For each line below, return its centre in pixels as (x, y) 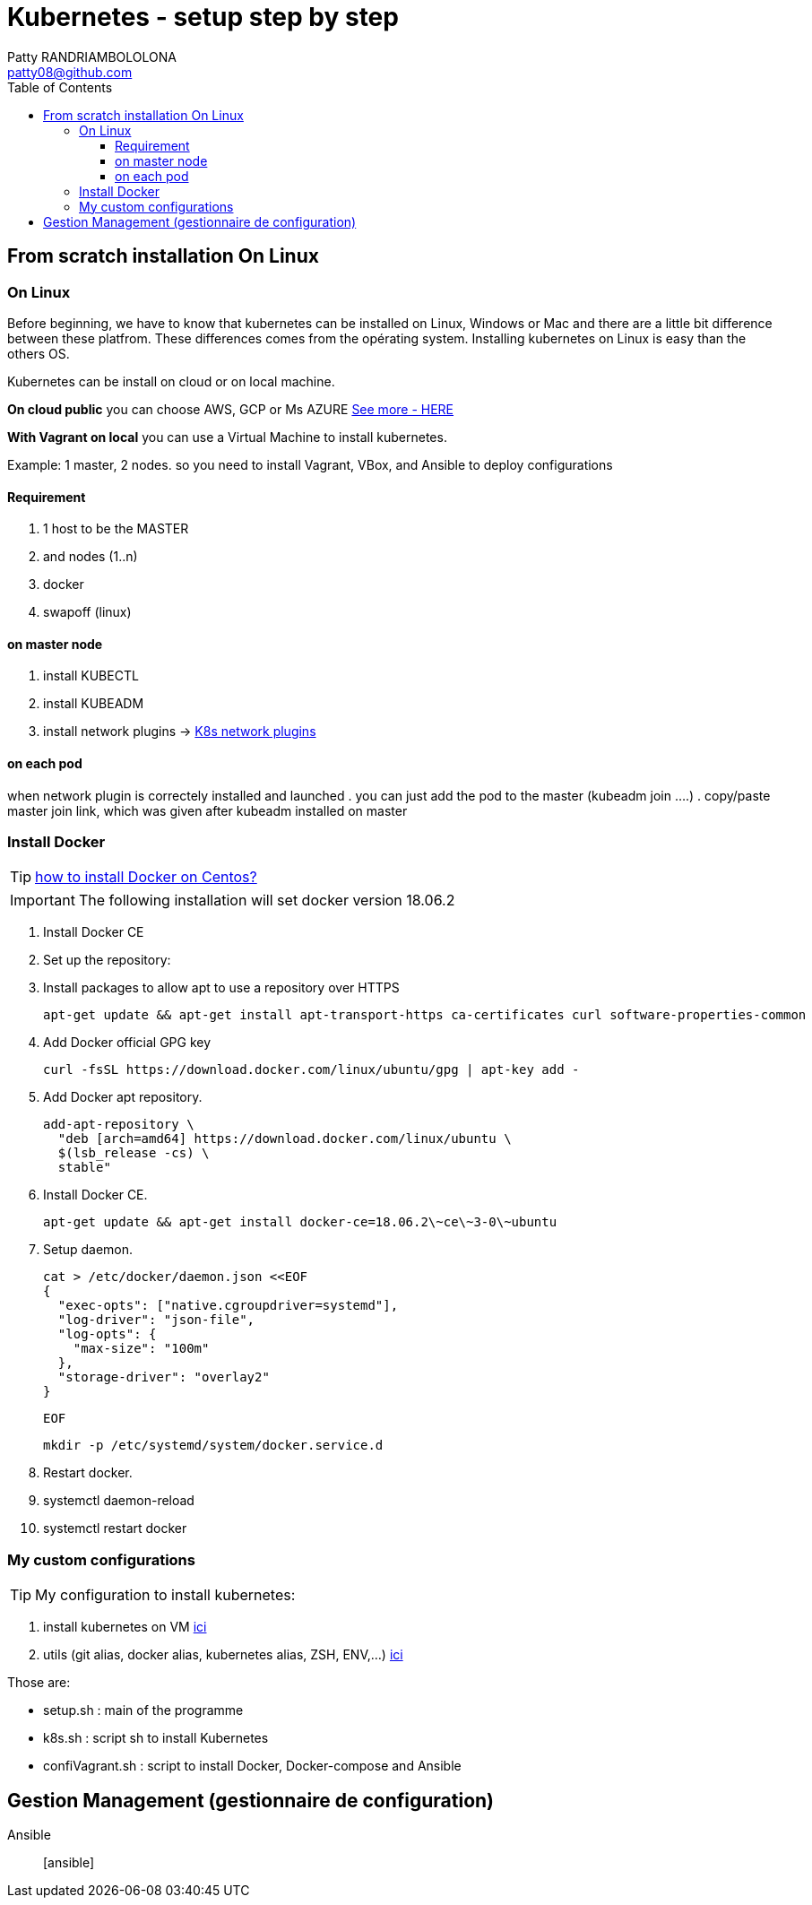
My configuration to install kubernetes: (165, 1595)
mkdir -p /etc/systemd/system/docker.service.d (213, 1446)
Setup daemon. (88, 1250)
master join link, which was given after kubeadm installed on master (207, 810)
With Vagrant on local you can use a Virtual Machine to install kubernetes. (227, 437)
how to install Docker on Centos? (146, 877)
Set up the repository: (107, 960)
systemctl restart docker (115, 1528)
